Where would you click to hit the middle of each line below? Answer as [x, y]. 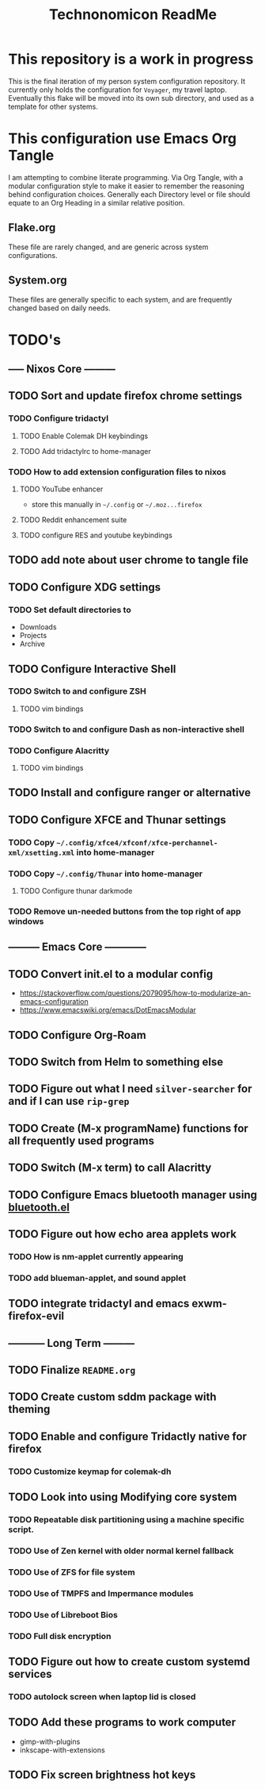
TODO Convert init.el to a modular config [111, 974]
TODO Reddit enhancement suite [73, 520]
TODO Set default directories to [70, 610]
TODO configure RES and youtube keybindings [96, 535]
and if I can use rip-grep [69, 1101]
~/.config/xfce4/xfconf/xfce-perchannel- [137, 843]
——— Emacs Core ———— [78, 947]
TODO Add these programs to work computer [122, 1723]
